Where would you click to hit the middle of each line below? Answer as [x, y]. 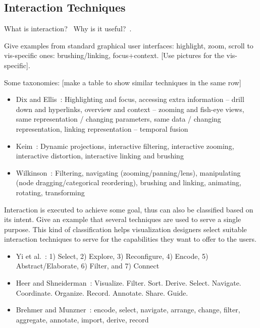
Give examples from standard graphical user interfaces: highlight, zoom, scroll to [129, 45]
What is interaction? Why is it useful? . [68, 29]
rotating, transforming [50, 192]
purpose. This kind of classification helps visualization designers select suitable [125, 229]
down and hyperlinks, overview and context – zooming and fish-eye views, [130, 109]
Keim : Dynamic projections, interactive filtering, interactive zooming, [125, 146]
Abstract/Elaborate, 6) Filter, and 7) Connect [88, 266]
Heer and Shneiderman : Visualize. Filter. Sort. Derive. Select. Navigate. [128, 283]
